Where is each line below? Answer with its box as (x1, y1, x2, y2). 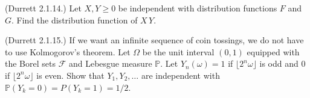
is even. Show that (36, 69, 105, 81)
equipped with (247, 45, 300, 58)
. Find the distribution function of (11, 13, 138, 26)
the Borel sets (5, 57, 56, 70)
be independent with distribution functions (118, 2, 277, 14)
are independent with (141, 69, 220, 81)
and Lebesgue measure (68, 57, 152, 70)
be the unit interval (142, 45, 215, 58)
